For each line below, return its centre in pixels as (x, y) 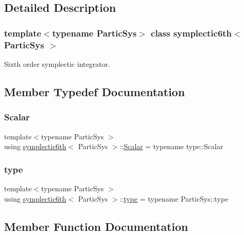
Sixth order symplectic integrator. (57, 64)
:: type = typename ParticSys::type (174, 198)
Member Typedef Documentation (95, 91)
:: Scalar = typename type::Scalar (171, 146)
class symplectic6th (191, 33)
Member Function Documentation (96, 226)
